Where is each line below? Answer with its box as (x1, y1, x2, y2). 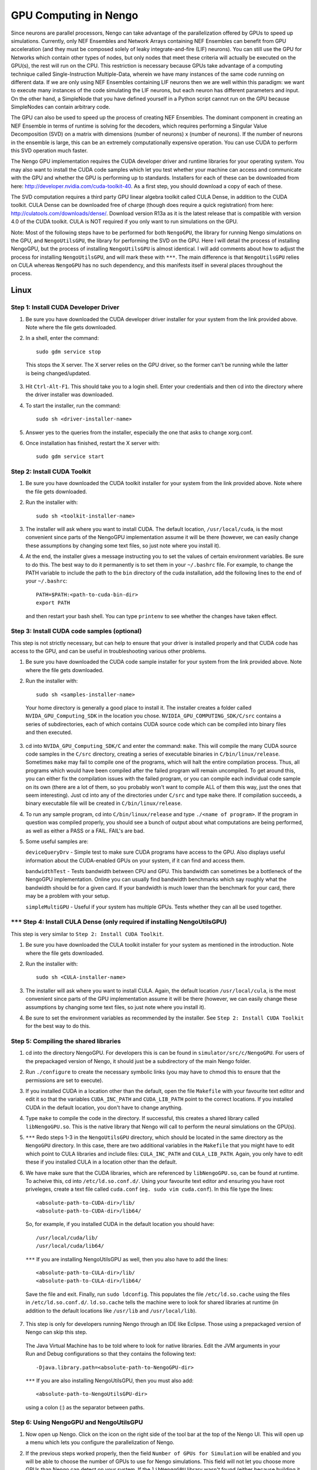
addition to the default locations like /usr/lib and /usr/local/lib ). (25, 1307, 197, 1314)
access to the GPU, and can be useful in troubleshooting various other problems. (11, 647, 207, 655)
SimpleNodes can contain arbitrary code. (11, 103, 111, 111)
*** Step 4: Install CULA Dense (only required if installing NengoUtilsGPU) (11, 918, 227, 926)
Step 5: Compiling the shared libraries (11, 1037, 122, 1045)
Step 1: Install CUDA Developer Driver (11, 303, 120, 312)
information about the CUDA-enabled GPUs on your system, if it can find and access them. (25, 857, 245, 864)
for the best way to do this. (25, 1023, 91, 1030)
